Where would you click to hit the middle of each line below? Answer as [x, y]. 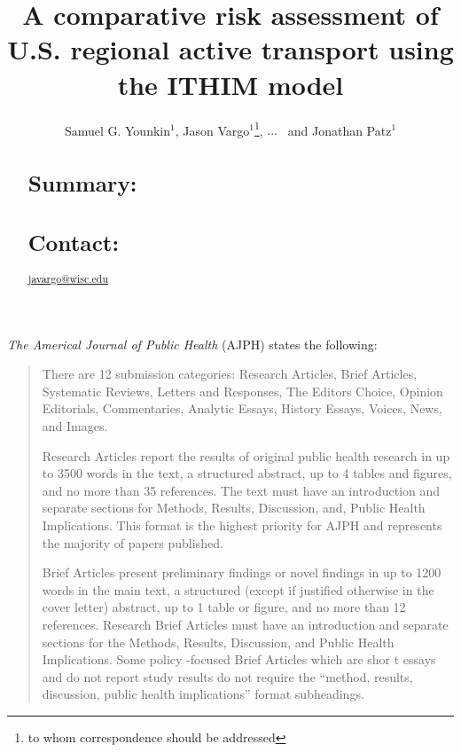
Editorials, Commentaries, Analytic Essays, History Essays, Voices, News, [242, 408]
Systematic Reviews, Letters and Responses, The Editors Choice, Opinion [242, 391]
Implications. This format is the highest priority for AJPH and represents [242, 525]
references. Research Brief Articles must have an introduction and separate [245, 624]
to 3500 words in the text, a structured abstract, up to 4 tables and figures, [247, 473]
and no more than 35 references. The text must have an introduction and [241, 490]
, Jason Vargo [212, 130]
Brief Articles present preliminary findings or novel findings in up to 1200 [242, 572]
